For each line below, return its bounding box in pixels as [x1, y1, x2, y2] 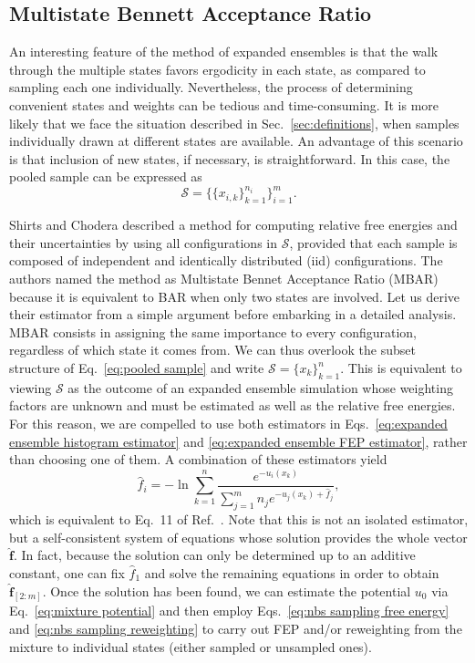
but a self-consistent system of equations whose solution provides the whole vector [9, 527, 468, 546]
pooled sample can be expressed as [9, 167, 202, 186]
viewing [9, 378, 52, 397]
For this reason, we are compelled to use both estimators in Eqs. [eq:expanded [9, 413, 448, 432]
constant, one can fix [9, 563, 125, 582]
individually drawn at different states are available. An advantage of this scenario [9, 131, 463, 150]
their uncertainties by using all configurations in [9, 233, 277, 252]
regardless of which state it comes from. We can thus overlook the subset [9, 340, 416, 359]
